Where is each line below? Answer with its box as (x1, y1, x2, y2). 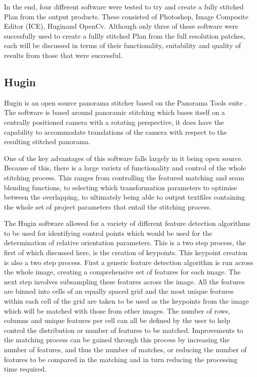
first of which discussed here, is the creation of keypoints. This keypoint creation (4, 247, 248, 258)
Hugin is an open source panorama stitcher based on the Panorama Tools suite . (4, 97, 247, 108)
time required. (4, 364, 47, 374)
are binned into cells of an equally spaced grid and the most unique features (4, 286, 234, 296)
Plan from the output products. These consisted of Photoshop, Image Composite (4, 11, 249, 21)
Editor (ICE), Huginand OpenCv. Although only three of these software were (4, 21, 239, 31)
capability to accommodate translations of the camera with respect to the (4, 126, 227, 137)
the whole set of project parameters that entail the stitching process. (4, 201, 212, 212)
